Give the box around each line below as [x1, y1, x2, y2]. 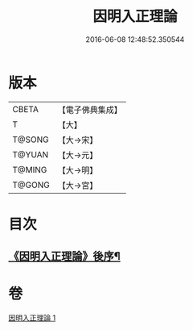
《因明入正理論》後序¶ [8, 249, 121, 263]
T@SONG [12, 134, 50, 145]
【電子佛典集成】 [57, 104, 122, 115]
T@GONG [12, 179, 50, 190]
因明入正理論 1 [8, 313, 56, 323]
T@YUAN [12, 148, 49, 160]
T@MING [12, 164, 47, 175]
